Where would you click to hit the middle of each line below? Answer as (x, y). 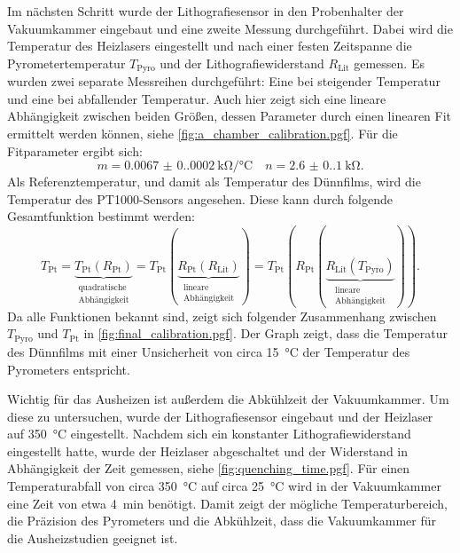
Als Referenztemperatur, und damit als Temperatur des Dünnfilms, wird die (214, 182)
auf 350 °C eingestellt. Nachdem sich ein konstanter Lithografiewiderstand (209, 434)
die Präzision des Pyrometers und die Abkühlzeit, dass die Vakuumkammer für (222, 521)
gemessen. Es (389, 63)
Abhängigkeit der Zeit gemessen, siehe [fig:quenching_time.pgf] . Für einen (209, 468)
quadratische (102, 287)
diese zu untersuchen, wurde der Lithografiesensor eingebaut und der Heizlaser (220, 416)
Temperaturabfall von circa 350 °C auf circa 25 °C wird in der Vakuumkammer (224, 486)
